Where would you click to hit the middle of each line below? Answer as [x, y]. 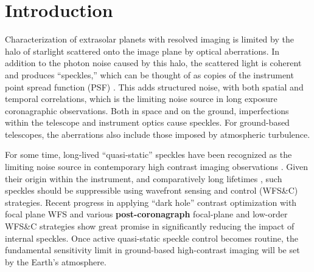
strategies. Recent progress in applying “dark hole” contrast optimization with [151, 202]
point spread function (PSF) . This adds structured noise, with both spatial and [154, 87]
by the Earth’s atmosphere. [56, 261]
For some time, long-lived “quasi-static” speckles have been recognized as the [148, 155]
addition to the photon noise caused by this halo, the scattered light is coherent [153, 63]
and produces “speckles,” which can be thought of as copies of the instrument [149, 74]
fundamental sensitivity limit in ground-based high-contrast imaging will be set [152, 250]
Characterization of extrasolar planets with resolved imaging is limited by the [149, 39]
